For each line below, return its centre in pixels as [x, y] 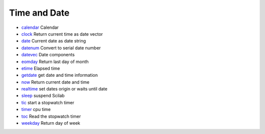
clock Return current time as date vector [62, 34]
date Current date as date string [53, 41]
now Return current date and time [55, 82]
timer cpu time [36, 110]
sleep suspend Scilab [43, 96]
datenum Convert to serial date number [61, 48]
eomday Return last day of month [55, 62]
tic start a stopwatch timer [48, 102]
